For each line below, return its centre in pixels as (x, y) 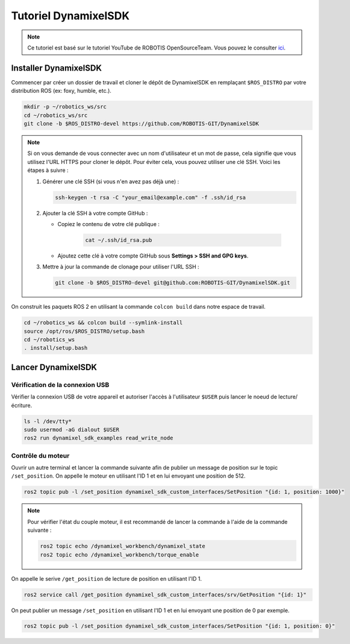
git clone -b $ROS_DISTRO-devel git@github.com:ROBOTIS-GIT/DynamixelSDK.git (173, 283)
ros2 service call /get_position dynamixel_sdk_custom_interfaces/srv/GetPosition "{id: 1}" (165, 595)
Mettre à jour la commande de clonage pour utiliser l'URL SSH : (121, 267)
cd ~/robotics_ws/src (56, 115)
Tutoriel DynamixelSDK (70, 16)
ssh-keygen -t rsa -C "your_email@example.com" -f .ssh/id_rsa (151, 197)
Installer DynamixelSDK (57, 68)
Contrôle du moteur (40, 455)
